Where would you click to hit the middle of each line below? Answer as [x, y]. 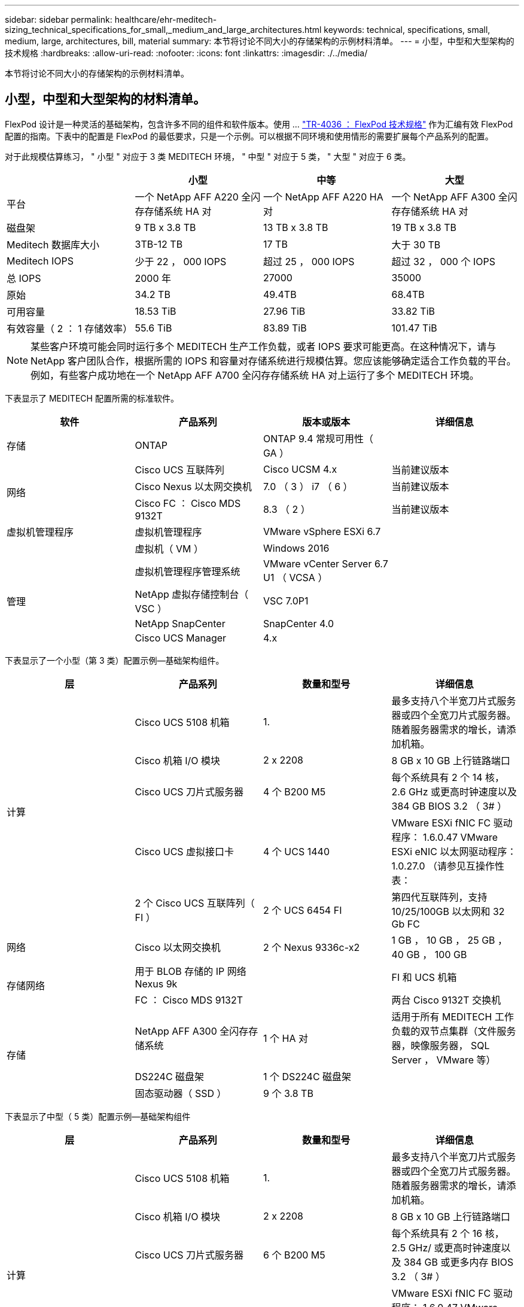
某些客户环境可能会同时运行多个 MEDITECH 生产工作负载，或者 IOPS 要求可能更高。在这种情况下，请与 [263, 346]
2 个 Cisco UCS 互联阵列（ [195, 903]
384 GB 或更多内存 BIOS [459, 1262]
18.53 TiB [156, 311]
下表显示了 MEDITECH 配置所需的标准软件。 [92, 398]
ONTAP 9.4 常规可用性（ [318, 438]
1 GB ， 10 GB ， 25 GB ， [450, 940]
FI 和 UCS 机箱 [424, 977]
